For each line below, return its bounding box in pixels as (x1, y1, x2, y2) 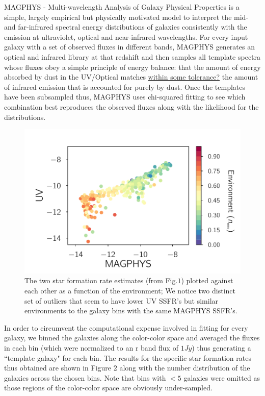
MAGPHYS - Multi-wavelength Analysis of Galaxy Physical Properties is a (4, 2, 240, 12)
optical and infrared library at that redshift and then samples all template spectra (4, 51, 261, 62)
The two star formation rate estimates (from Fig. (24, 275, 178, 286)
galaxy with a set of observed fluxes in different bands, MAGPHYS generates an (4, 41, 255, 52)
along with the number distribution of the (119, 362, 250, 373)
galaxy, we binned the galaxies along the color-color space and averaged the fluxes (4, 332, 260, 343)
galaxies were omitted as (183, 372, 260, 383)
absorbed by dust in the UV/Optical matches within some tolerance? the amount (4, 71, 258, 82)
